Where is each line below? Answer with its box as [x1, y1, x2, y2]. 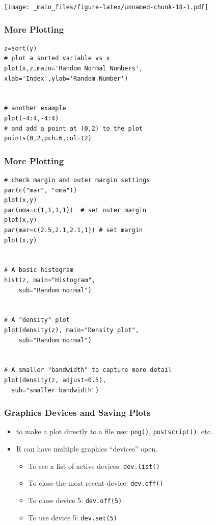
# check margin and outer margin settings [4, 177, 150, 184]
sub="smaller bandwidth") [11, 386, 99, 394]
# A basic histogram [4, 266, 74, 274]
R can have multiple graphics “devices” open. [16, 443, 158, 454]
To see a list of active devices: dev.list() [28, 460, 160, 471]
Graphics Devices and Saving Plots [4, 406, 151, 419]
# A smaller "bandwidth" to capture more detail [4, 366, 172, 374]
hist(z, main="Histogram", [4, 276, 95, 284]
